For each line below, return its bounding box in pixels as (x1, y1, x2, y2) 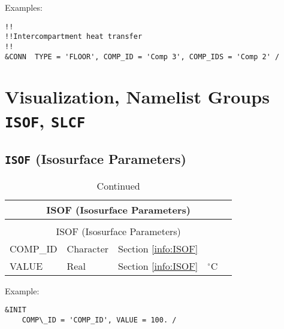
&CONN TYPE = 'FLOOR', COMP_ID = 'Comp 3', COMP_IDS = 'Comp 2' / (5, 52, 280, 61)
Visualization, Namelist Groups (5, 84, 270, 109)
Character (67, 241, 109, 255)
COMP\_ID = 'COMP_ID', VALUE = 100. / (22, 315, 177, 324)
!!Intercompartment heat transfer (5, 32, 143, 41)
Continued (96, 178, 140, 193)
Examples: (5, 1, 43, 13)
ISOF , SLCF (5, 108, 86, 132)
